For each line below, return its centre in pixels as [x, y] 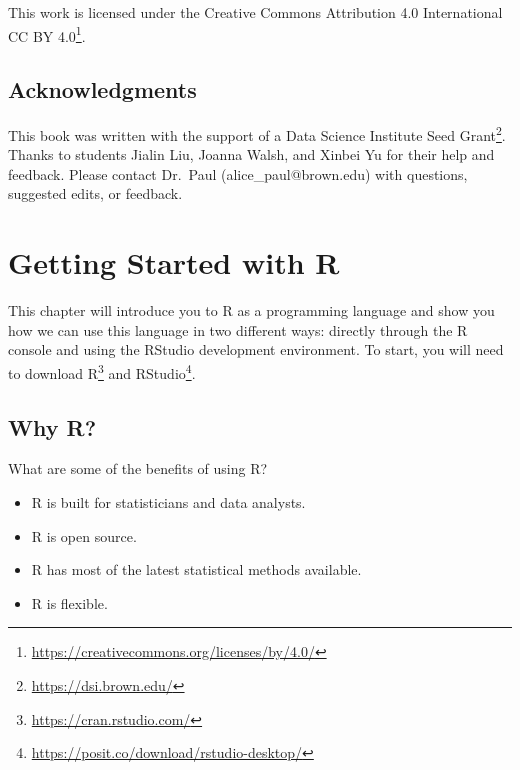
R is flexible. [69, 602]
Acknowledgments [102, 89]
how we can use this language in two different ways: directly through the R [238, 329]
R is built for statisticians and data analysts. [168, 502]
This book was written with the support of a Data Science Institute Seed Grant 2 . [257, 133]
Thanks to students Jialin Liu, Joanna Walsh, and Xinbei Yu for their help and [251, 154]
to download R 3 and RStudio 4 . [102, 371]
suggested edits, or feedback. [95, 193]
